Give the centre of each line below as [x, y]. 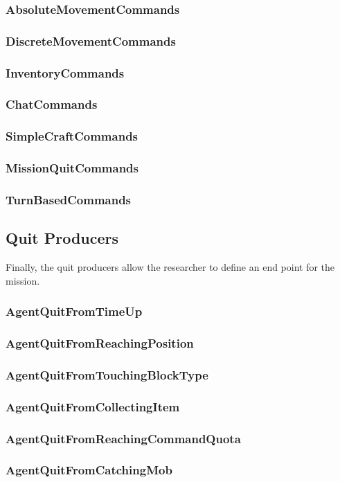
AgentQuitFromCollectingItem [93, 406]
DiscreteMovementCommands [91, 41]
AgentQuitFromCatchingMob [89, 470]
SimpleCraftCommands [72, 136]
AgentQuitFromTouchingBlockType [107, 374]
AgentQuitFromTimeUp [74, 311]
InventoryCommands [65, 72]
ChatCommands [52, 104]
